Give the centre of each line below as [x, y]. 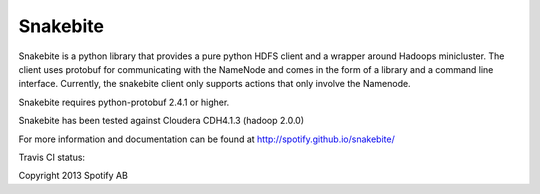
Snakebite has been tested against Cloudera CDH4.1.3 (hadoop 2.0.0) [161, 121]
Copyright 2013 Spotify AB [73, 176]
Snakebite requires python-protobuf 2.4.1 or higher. [124, 102]
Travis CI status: [51, 157]
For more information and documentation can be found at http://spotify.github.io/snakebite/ [206, 139]
